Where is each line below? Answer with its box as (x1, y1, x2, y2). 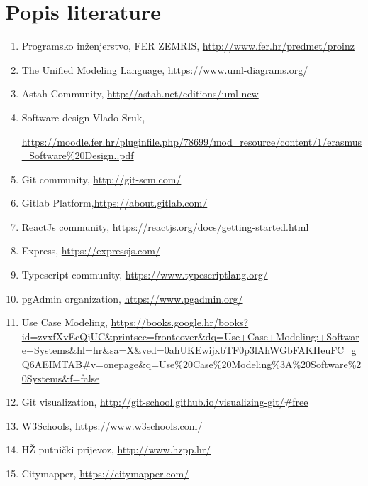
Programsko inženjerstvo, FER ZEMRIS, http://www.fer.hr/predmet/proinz (21, 38, 355, 53)
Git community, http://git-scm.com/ (21, 171, 182, 186)
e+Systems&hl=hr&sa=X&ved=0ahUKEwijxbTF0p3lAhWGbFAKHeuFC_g (21, 342, 357, 357)
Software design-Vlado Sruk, (21, 109, 145, 124)
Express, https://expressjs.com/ (21, 243, 160, 258)
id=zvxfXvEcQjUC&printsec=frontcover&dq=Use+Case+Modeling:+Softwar (21, 328, 359, 343)
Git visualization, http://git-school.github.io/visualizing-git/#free (21, 394, 308, 409)
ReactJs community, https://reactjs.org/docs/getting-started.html (21, 219, 309, 234)
